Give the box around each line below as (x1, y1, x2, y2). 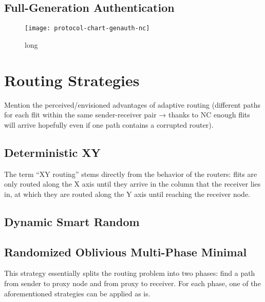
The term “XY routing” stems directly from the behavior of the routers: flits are (4, 168, 257, 179)
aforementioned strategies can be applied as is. (4, 288, 150, 298)
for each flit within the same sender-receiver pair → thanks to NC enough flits (4, 109, 250, 120)
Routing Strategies (4, 69, 140, 90)
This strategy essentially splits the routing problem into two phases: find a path (4, 268, 255, 278)
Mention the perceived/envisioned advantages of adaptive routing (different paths (4, 99, 260, 110)
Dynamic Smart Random (4, 213, 140, 229)
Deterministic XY (4, 144, 101, 160)
